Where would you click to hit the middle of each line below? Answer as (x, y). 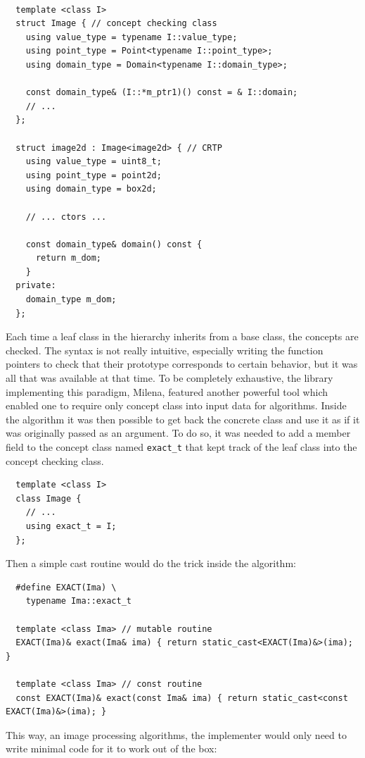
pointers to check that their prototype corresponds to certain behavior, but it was (182, 364)
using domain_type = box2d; (91, 189)
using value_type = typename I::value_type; (132, 37)
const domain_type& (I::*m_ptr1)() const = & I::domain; (162, 93)
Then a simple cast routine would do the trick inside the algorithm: (151, 563)
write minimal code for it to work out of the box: (111, 748)
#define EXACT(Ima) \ (66, 587)
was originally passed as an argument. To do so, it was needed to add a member (178, 433)
